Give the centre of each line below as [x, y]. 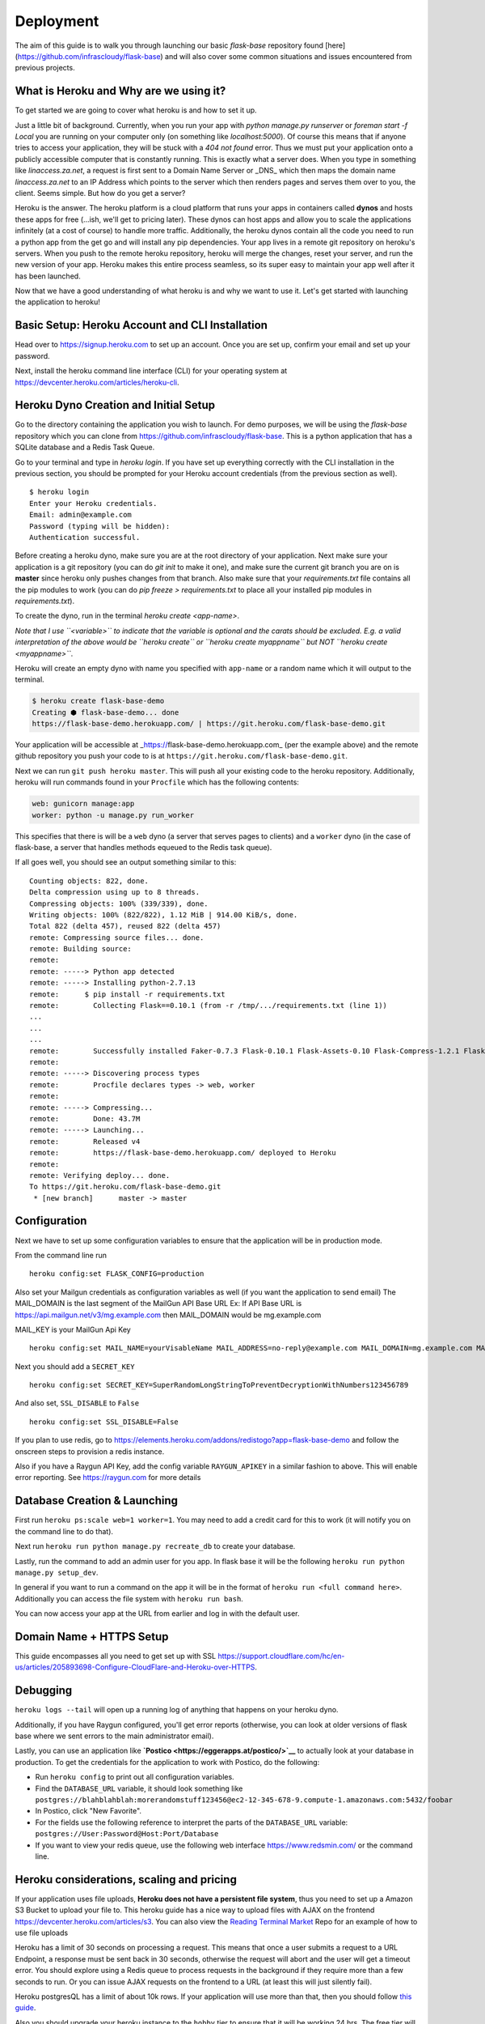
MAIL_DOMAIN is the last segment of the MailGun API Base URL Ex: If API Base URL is [158, 1303]
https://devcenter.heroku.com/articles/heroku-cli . [97, 382]
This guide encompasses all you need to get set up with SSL [116, 1656]
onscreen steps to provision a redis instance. [90, 1451]
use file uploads [42, 1933]
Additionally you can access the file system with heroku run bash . [129, 1598]
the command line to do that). [64, 1531]
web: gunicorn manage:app [83, 804]
